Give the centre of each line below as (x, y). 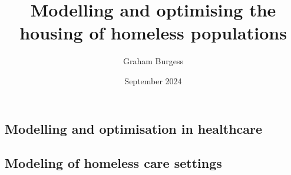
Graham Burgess (153, 61)
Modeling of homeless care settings (113, 163)
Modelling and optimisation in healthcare (134, 128)
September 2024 (153, 80)
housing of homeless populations (153, 33)
